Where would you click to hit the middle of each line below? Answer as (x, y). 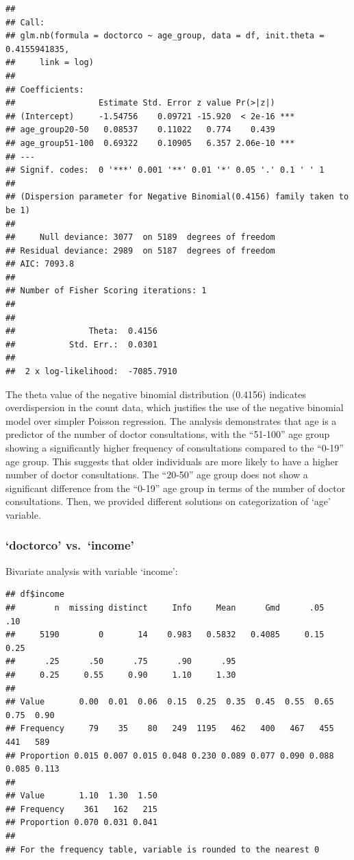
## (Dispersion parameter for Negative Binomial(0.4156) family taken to (177, 197)
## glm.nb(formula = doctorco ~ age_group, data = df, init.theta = (165, 36)
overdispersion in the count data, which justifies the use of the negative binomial (175, 407)
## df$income (35, 594)
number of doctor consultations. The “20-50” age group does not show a (157, 475)
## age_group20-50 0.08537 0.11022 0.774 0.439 (140, 130)
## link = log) (50, 63)
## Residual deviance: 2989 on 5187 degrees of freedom (140, 250)
